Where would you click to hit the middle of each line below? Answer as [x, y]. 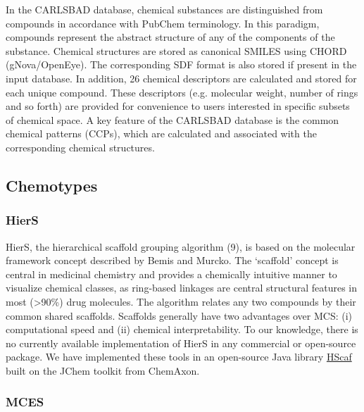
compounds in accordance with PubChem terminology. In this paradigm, [163, 23]
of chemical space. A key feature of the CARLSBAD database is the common [172, 119]
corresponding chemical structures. [80, 147]
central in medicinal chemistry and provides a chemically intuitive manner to [171, 274]
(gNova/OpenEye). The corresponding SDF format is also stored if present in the [181, 64]
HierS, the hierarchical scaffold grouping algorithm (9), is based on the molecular [181, 246]
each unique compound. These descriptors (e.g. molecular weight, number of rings [182, 92]
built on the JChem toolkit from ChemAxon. [103, 370]
